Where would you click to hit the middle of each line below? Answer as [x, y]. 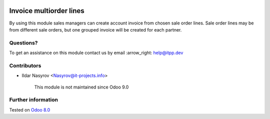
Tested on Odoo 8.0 [30, 109]
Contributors [25, 65]
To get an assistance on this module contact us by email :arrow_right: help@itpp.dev [96, 53]
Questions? [23, 42]
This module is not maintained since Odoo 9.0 [81, 87]
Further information [34, 100]
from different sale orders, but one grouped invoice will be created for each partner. [95, 29]
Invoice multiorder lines [47, 11]
